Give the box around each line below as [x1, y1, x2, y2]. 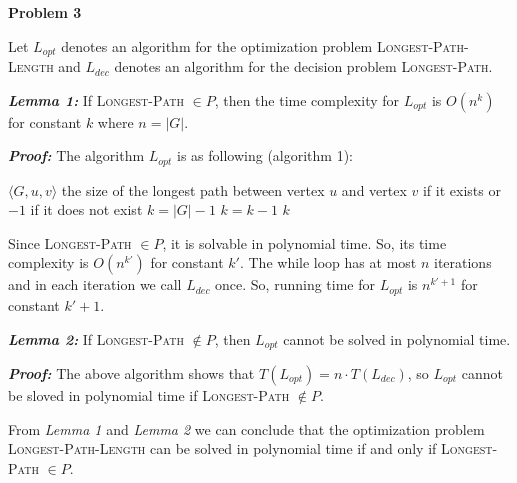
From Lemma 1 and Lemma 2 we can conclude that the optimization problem [8, 418, 485, 439]
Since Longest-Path [8, 232, 132, 253]
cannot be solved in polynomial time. [283, 328, 511, 349]
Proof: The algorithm [8, 145, 145, 166]
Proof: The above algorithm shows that [8, 362, 255, 383]
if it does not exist [30, 199, 143, 220]
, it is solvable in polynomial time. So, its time [162, 232, 447, 253]
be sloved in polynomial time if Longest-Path [8, 384, 290, 405]
